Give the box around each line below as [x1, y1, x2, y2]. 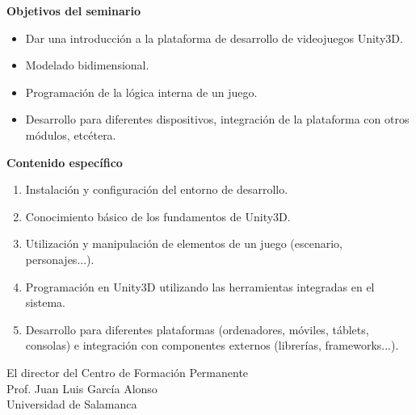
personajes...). [25, 250, 95, 267]
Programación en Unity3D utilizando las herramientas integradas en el [25, 278, 375, 295]
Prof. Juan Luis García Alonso [6, 379, 158, 396]
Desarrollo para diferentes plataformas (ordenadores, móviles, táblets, [25, 321, 369, 337]
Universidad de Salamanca [6, 396, 137, 413]
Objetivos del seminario [6, 2, 141, 19]
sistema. [25, 294, 65, 311]
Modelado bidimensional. [25, 57, 149, 73]
